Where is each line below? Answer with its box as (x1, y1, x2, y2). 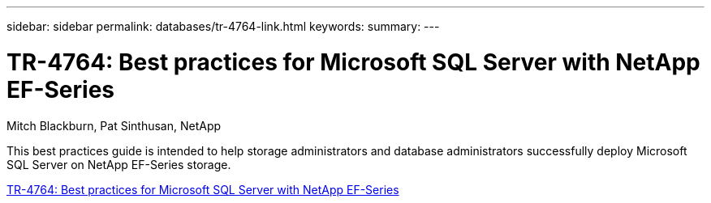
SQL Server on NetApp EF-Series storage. (6, 157, 231, 171)
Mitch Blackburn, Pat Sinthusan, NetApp (6, 118, 222, 133)
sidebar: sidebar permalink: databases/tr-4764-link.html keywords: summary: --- (6, 19, 440, 33)
